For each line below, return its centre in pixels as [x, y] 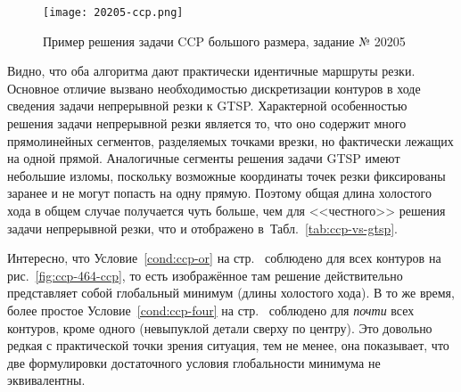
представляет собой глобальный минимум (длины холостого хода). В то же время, [231, 293]
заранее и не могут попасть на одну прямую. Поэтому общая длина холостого [219, 193]
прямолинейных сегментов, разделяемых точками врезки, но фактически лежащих [230, 140]
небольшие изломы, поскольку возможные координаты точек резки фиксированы [226, 175]
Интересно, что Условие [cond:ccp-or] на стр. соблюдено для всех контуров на [224, 258]
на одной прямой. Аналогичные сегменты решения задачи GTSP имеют [204, 158]
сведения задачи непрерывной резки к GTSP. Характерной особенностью [207, 106]
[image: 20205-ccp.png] [113, 12]
